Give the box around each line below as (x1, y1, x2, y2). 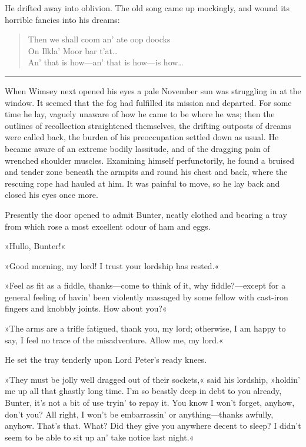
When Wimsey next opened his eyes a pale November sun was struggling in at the (5, 84, 301, 97)
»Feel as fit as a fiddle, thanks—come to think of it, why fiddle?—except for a (5, 279, 286, 292)
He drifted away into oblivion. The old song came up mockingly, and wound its (5, 2, 290, 14)
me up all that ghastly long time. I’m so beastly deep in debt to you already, (5, 385, 282, 397)
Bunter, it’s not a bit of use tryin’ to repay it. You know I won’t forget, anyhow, (5, 396, 295, 409)
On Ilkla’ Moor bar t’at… (28, 44, 118, 57)
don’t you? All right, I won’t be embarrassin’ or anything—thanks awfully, (5, 408, 274, 420)
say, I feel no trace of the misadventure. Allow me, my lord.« (5, 333, 224, 346)
